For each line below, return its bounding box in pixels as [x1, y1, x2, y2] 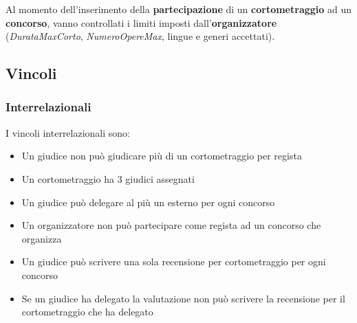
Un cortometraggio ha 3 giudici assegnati [21, 171, 195, 186]
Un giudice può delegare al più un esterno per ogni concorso [21, 194, 275, 209]
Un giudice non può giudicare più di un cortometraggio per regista [21, 148, 302, 163]
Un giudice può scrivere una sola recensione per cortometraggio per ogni [21, 254, 326, 269]
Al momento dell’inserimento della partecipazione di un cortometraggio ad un [6, 2, 352, 16]
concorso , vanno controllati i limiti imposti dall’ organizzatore [6, 15, 277, 30]
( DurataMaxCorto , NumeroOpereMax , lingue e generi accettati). [6, 29, 275, 43]
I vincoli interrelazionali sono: [6, 125, 131, 140]
